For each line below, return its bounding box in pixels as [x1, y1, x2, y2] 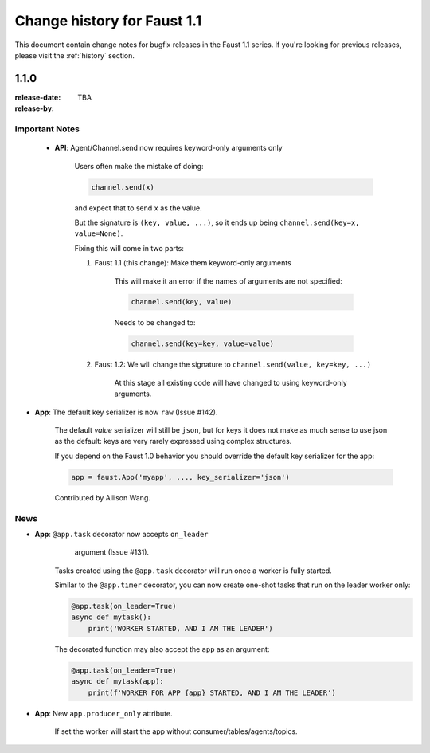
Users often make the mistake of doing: [74, 161, 204, 171]
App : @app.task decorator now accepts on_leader [34, 529, 209, 539]
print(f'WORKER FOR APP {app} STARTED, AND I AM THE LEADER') [88, 688, 336, 697]
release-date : [14, 92, 61, 102]
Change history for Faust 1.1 [14, 12, 202, 29]
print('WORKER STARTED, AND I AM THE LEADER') [88, 624, 274, 633]
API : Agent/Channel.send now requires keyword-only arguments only [54, 143, 283, 153]
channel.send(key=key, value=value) [131, 339, 275, 348]
